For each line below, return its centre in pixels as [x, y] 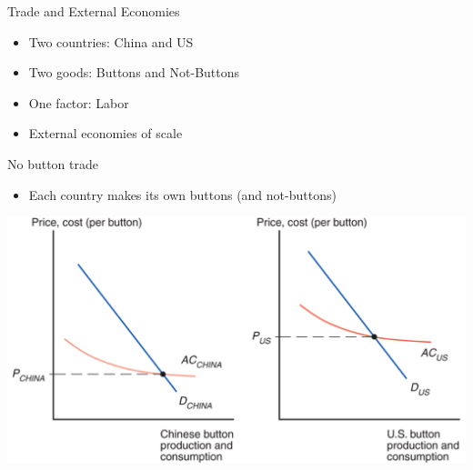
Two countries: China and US [111, 41]
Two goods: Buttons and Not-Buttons [134, 72]
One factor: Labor [79, 102]
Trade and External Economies [94, 11]
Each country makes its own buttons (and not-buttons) [182, 194]
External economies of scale [106, 133]
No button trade [53, 163]
